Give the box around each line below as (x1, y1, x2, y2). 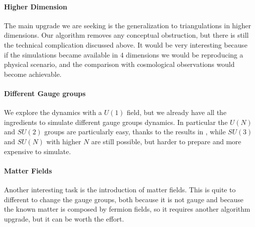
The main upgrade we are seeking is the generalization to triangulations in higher (4, 20, 251, 30)
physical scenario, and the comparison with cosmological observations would (4, 59, 235, 69)
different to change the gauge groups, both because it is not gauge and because (4, 194, 244, 204)
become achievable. (4, 68, 62, 79)
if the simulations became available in (4, 49, 118, 59)
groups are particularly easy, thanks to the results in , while (44, 126, 226, 137)
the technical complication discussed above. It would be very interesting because (4, 39, 248, 50)
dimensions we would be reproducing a (126, 49, 243, 59)
